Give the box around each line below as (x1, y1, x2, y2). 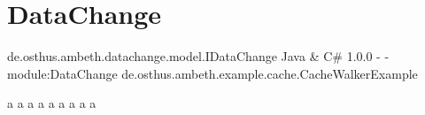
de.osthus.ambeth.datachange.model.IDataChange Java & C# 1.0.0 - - (7, 47, 390, 65)
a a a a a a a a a (7, 94, 97, 112)
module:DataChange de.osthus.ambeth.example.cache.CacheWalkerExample (7, 64, 418, 82)
